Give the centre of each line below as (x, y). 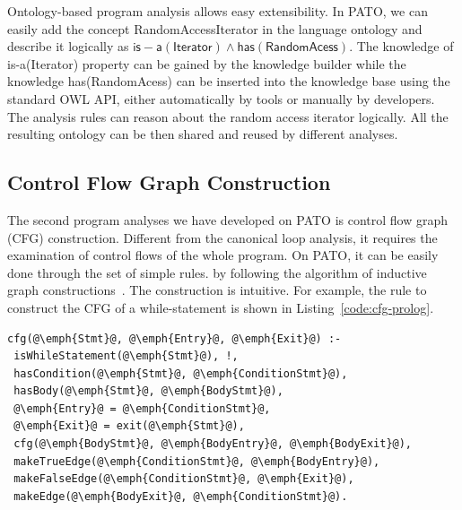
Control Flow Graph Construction (169, 182)
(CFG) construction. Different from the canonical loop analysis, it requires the (222, 237)
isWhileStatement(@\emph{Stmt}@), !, (126, 356)
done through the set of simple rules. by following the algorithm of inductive (217, 272)
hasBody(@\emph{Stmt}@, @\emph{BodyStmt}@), (148, 391)
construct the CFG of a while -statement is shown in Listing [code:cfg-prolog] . (221, 307)
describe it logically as (68, 46)
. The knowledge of (401, 46)
